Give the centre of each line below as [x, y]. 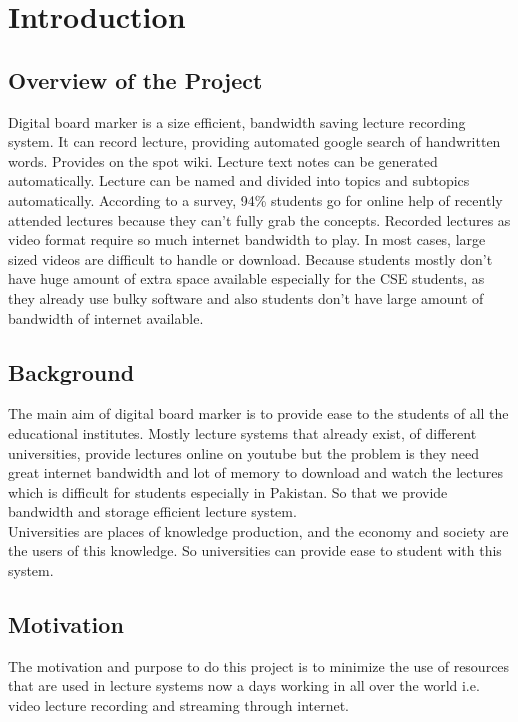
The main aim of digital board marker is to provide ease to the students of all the [258, 413]
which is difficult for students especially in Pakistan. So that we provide [228, 491]
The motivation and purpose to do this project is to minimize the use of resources [259, 665]
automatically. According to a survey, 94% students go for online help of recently [255, 199]
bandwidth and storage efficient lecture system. [152, 511]
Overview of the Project [135, 79]
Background [71, 371]
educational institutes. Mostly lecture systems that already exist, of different [242, 432]
